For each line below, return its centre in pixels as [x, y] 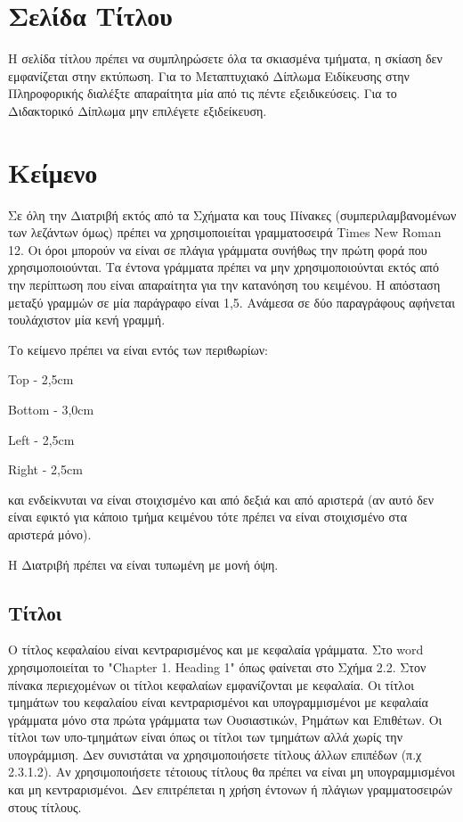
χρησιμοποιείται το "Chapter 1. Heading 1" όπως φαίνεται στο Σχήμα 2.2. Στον [217, 666]
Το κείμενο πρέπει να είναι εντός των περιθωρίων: [138, 349]
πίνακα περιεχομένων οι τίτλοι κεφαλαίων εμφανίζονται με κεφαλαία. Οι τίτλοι [211, 684]
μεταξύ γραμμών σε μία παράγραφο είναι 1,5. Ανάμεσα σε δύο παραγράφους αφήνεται [231, 302]
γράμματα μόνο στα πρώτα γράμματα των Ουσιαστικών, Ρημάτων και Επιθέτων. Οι [225, 719]
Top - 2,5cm [41, 379]
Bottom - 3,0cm [51, 409]
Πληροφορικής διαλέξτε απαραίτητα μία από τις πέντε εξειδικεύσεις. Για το [203, 93]
